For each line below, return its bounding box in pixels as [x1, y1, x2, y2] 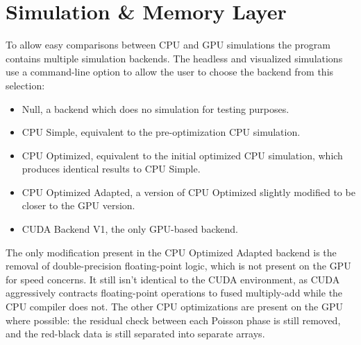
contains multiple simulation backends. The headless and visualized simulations [6, 51, 343, 65]
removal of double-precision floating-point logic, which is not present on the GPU [6, 258, 351, 273]
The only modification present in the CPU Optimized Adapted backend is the [6, 245, 337, 259]
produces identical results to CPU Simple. [22, 161, 201, 176]
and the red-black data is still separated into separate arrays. [6, 326, 265, 341]
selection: [6, 78, 45, 92]
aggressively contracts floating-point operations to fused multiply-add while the [6, 285, 343, 300]
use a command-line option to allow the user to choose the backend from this [6, 64, 334, 79]
